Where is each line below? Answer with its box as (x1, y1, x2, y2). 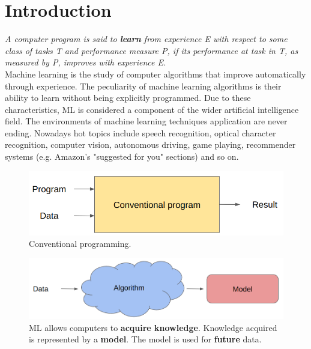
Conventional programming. (29, 237, 131, 250)
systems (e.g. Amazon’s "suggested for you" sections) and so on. (5, 150, 239, 163)
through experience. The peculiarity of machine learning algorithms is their (5, 79, 282, 92)
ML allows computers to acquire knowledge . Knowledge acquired (29, 321, 277, 333)
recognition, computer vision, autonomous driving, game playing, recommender (5, 138, 296, 151)
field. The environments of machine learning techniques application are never (5, 115, 288, 127)
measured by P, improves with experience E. (5, 56, 166, 68)
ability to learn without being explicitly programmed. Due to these (5, 91, 251, 104)
